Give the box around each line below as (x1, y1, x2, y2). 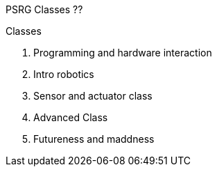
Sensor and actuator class (33, 90, 153, 102)
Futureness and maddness (33, 133, 155, 145)
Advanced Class (33, 111, 108, 123)
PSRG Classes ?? (6, 3, 83, 15)
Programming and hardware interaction (33, 47, 212, 58)
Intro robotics (33, 68, 94, 80)
